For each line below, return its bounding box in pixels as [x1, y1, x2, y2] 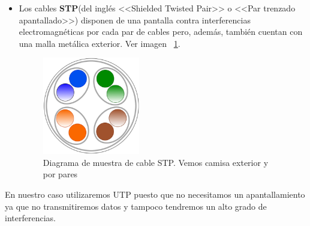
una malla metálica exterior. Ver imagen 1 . [19, 37, 180, 49]
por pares [43, 168, 78, 180]
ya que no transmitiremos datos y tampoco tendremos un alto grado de [5, 200, 267, 212]
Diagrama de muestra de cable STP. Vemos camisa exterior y [43, 156, 269, 168]
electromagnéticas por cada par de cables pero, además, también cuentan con [19, 25, 303, 38]
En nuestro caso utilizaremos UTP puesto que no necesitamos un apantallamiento [5, 188, 305, 200]
